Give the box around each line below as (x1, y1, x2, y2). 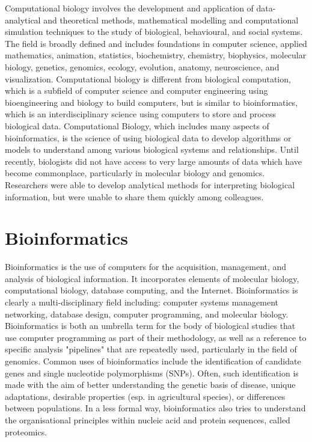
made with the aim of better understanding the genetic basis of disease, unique (5, 378, 296, 391)
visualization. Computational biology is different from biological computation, (5, 72, 291, 85)
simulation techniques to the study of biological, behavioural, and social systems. (5, 25, 303, 38)
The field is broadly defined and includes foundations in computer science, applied (5, 37, 307, 49)
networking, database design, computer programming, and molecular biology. (5, 307, 289, 320)
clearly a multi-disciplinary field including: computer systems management (5, 296, 279, 308)
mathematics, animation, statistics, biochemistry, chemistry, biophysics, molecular (5, 49, 307, 61)
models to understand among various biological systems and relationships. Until (5, 143, 299, 156)
